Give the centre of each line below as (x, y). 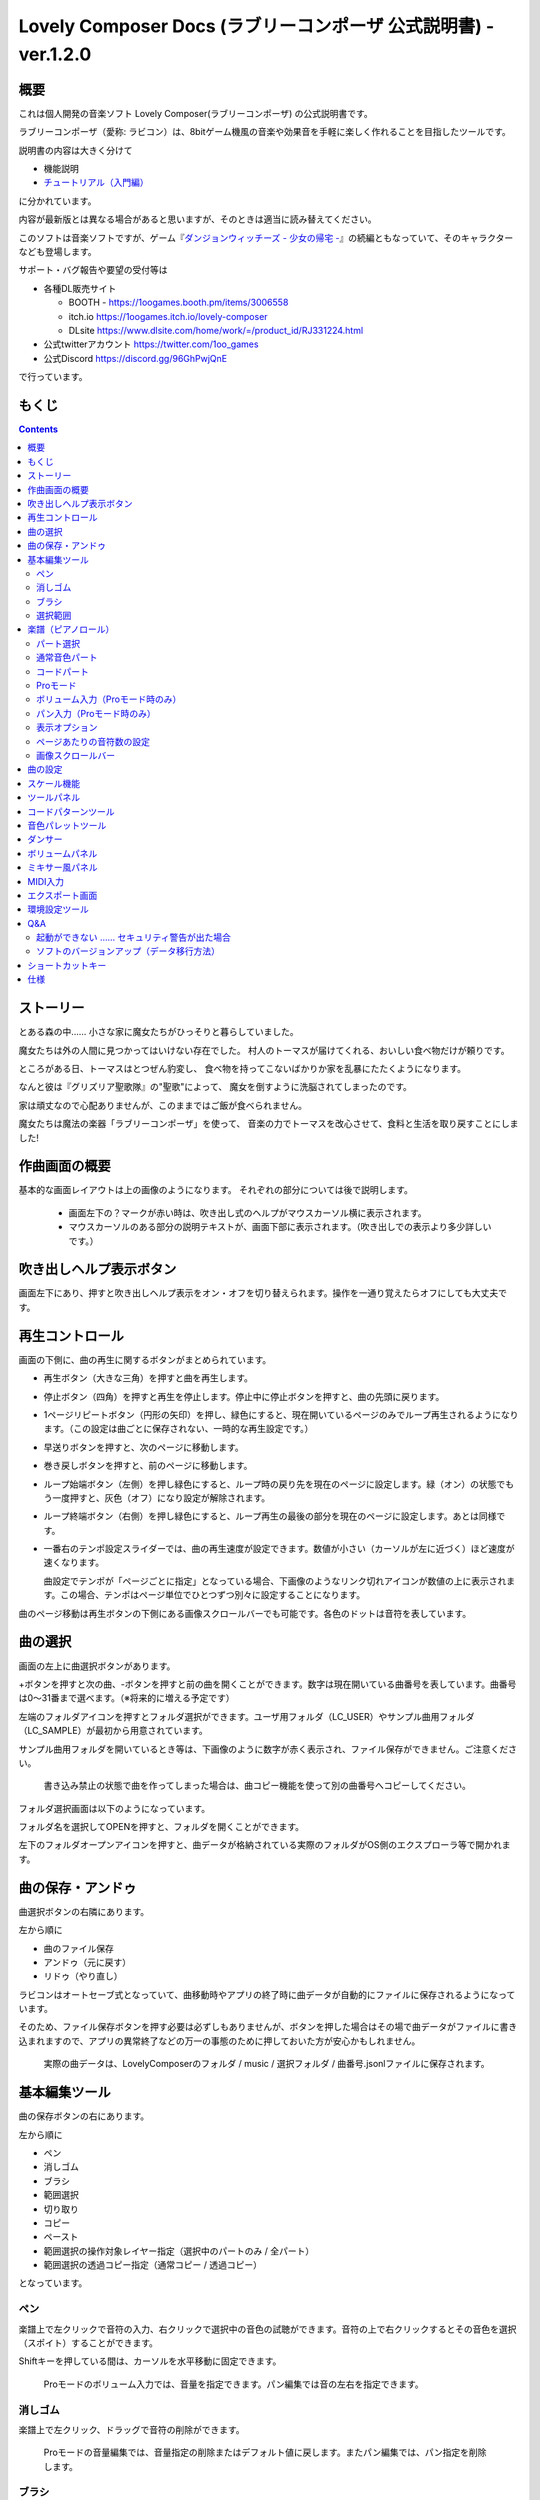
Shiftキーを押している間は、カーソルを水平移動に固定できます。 (150, 2361)
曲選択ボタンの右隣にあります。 (84, 1911)
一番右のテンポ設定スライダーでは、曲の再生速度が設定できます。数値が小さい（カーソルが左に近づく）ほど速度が (279, 1549)
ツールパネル (53, 797)
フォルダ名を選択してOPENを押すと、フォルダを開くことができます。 (161, 1827)
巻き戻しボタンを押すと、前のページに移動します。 (148, 1466)
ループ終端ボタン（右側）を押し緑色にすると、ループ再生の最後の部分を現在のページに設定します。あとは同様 (270, 1516)
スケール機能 (53, 783)
